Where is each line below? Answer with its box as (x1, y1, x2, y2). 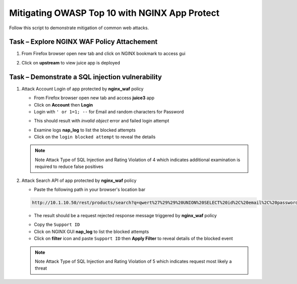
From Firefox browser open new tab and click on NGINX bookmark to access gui (21, 51, 186, 57)
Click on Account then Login (34, 102, 94, 108)
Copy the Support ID (34, 222, 80, 227)
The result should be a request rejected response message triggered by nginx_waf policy (34, 213, 217, 219)
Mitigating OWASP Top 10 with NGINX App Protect (9, 7, 220, 18)
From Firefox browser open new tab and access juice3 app (34, 95, 154, 101)
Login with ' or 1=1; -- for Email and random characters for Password (34, 109, 184, 114)
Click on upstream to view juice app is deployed (21, 59, 120, 65)
